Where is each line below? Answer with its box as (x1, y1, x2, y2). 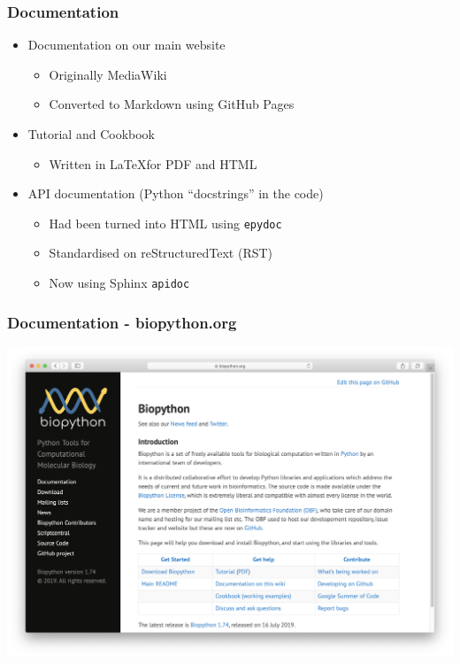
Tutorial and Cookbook (27, 125, 155, 143)
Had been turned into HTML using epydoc (49, 213, 282, 232)
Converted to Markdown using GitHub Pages (49, 95, 295, 113)
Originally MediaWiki (49, 65, 167, 83)
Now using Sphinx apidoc (49, 274, 190, 292)
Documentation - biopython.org (7, 311, 237, 333)
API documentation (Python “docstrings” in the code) (27, 184, 324, 203)
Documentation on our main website (27, 35, 226, 54)
